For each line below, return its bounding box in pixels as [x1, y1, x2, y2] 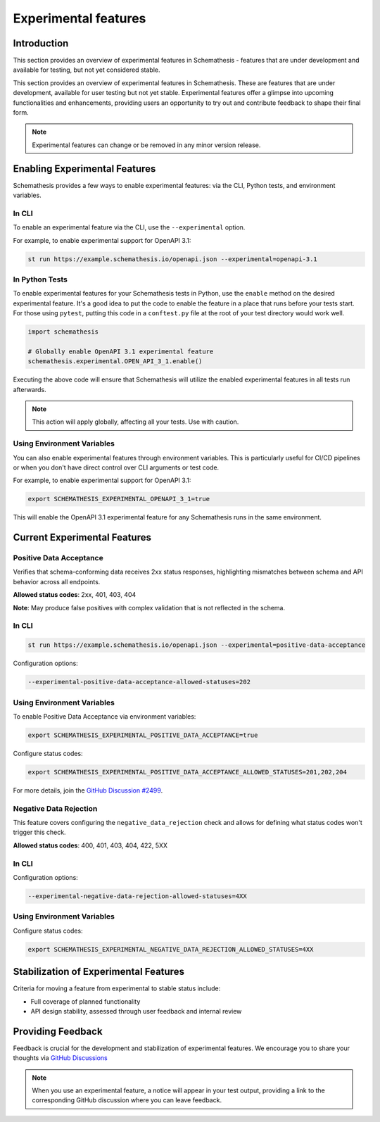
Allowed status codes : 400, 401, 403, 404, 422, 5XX [13, 841, 168, 850]
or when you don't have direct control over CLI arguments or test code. [13, 463, 220, 472]
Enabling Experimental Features [13, 163, 156, 175]
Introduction [13, 37, 69, 49]
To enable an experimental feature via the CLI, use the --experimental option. [13, 223, 246, 232]
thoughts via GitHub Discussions [13, 1054, 108, 1062]
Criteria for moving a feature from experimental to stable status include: [13, 984, 221, 992]
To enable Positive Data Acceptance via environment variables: [13, 712, 196, 721]
